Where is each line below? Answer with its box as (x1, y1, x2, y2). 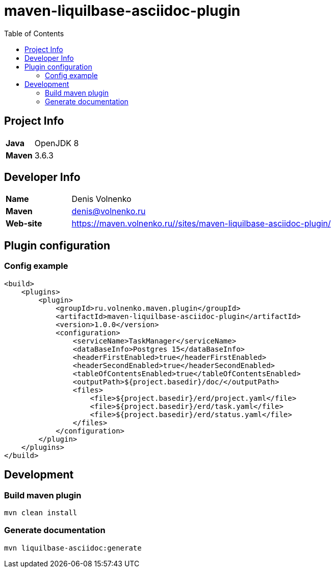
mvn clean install (4, 508, 78, 517)
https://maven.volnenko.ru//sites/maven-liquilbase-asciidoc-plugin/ (71, 218, 331, 229)
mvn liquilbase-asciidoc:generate (4, 543, 142, 552)
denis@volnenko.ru (71, 206, 146, 217)
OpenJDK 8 (34, 138, 79, 148)
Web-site (6, 218, 42, 229)
